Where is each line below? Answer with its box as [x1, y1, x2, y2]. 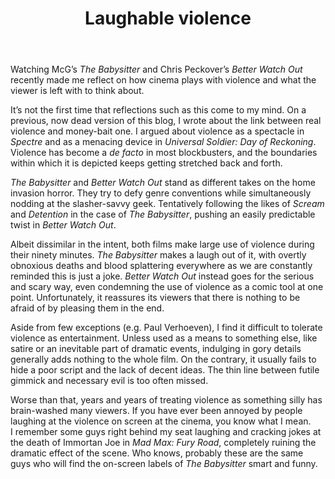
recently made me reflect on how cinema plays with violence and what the [10, 74, 317, 86]
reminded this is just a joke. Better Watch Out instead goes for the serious [10, 270, 315, 282]
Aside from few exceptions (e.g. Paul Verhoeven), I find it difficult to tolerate [10, 322, 323, 334]
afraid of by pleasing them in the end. [10, 302, 165, 314]
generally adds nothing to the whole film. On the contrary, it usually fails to [10, 353, 317, 366]
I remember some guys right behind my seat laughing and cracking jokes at [10, 426, 322, 438]
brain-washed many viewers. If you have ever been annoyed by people [10, 405, 303, 417]
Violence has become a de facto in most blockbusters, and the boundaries [10, 147, 318, 159]
